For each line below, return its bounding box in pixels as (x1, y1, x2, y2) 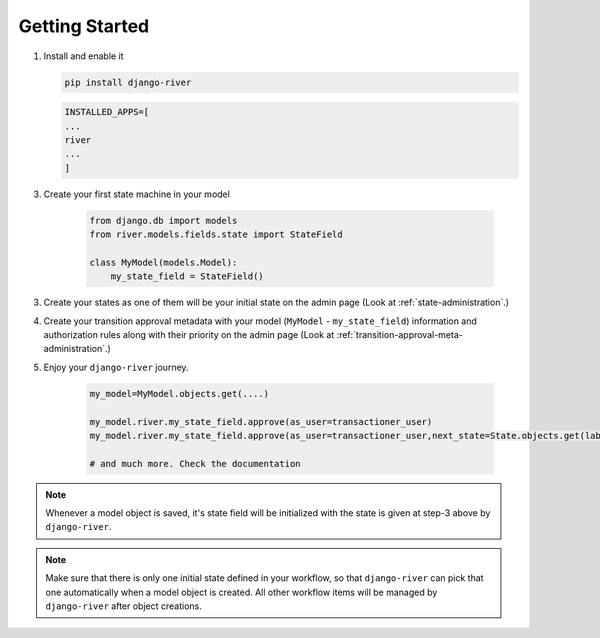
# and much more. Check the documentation (89, 458, 301, 469)
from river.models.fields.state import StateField (89, 229, 344, 240)
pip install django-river (64, 76, 192, 88)
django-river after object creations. (45, 600, 202, 612)
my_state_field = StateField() (110, 271, 264, 282)
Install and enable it (43, 50, 124, 62)
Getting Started (18, 15, 150, 37)
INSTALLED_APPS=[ (64, 106, 150, 118)
